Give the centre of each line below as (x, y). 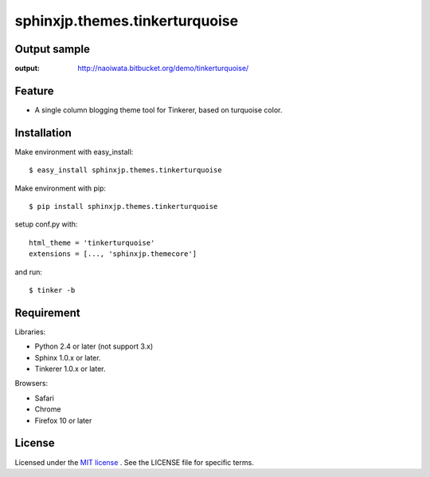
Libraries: (30, 332)
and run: (29, 272)
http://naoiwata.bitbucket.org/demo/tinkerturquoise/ (163, 69)
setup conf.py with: (46, 224)
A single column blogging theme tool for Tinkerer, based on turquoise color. (158, 110)
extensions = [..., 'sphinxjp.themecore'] (113, 254)
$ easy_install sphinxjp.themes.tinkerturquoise (125, 170)
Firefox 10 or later (63, 420)
